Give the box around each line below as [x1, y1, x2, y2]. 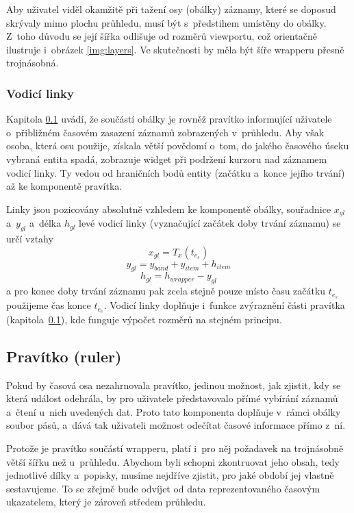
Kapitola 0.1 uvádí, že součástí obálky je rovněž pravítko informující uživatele [6, 112, 332, 126]
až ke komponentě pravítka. [6, 179, 123, 193]
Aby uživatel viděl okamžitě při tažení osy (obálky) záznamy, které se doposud [6, 2, 336, 16]
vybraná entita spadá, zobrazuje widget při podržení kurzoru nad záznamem [6, 151, 327, 166]
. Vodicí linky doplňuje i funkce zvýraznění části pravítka [103, 298, 345, 312]
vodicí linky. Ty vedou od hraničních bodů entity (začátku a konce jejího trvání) [6, 165, 345, 179]
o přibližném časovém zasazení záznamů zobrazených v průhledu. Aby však [6, 125, 325, 139]
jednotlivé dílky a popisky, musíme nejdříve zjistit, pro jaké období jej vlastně [6, 468, 334, 482]
